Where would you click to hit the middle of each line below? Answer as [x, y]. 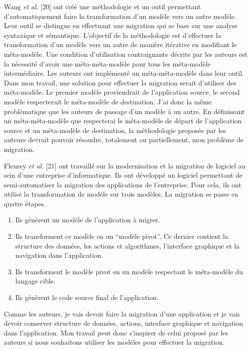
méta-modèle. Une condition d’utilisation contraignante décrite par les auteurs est [126, 54]
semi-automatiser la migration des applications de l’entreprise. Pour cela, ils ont [123, 184]
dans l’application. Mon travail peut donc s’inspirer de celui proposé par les [116, 332]
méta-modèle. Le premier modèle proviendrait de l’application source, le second [122, 92]
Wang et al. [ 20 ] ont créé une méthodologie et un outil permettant [102, 6]
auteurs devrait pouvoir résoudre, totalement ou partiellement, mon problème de [124, 140]
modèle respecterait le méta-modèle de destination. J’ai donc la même [108, 101]
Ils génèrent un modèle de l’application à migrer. [88, 220]
